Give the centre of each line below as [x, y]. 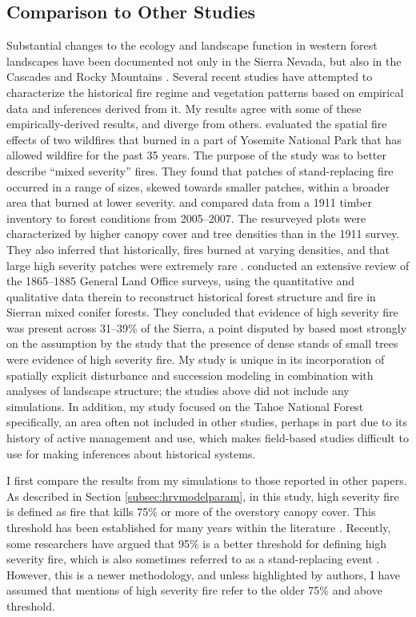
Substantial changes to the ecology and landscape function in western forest [192, 45]
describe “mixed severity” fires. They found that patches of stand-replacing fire [200, 170]
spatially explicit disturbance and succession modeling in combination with [190, 375]
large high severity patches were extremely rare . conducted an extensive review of [208, 265]
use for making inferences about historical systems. [131, 453]
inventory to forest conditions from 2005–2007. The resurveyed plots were [186, 218]
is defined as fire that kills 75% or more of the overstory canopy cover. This [191, 512]
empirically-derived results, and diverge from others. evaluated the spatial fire [197, 124]
